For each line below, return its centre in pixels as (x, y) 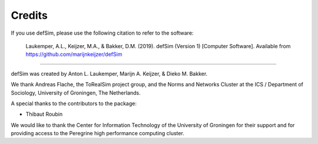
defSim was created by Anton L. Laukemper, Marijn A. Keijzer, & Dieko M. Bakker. (109, 73)
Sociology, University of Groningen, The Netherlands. (76, 93)
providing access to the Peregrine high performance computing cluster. (98, 133)
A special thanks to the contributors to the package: (74, 103)
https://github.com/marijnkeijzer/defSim (74, 54)
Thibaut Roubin (44, 114)
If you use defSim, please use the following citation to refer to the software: (102, 33)
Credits (29, 15)
